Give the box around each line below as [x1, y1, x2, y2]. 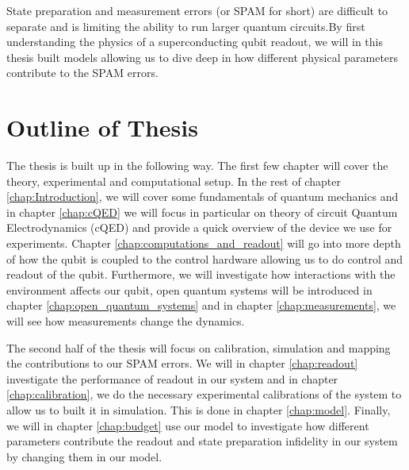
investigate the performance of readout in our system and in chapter [6, 370, 338, 387]
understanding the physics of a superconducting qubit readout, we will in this [6, 33, 384, 50]
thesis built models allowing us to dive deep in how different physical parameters [6, 48, 399, 65]
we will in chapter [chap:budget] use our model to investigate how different [6, 417, 369, 433]
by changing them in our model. [6, 448, 162, 464]
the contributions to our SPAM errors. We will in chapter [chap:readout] [6, 355, 358, 372]
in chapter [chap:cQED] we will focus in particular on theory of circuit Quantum [6, 203, 398, 220]
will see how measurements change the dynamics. [6, 313, 245, 329]
